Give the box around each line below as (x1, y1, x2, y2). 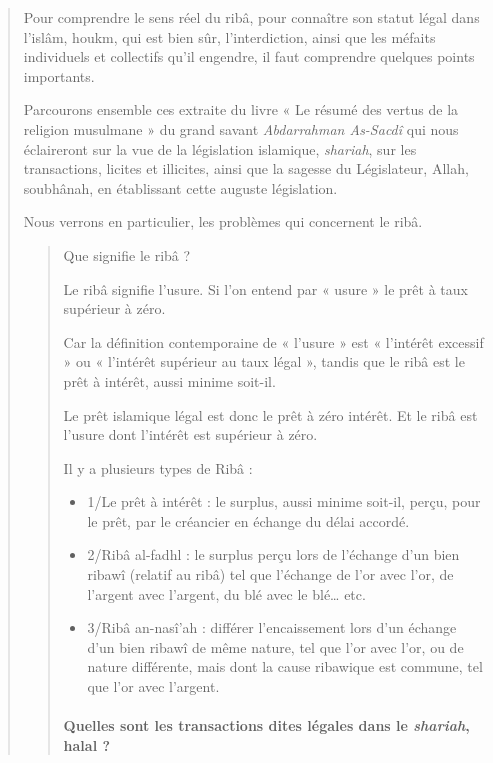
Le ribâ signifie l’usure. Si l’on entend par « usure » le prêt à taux (63, 278, 468, 299)
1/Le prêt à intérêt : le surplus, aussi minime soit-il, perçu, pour (87, 491, 481, 512)
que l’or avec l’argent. (87, 676, 220, 697)
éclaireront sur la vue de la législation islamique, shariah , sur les (23, 138, 417, 159)
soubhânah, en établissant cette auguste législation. (23, 177, 338, 198)
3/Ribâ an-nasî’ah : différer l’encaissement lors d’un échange (87, 617, 457, 638)
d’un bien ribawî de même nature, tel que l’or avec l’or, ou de (87, 636, 464, 657)
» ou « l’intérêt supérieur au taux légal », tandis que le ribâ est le (63, 351, 465, 372)
